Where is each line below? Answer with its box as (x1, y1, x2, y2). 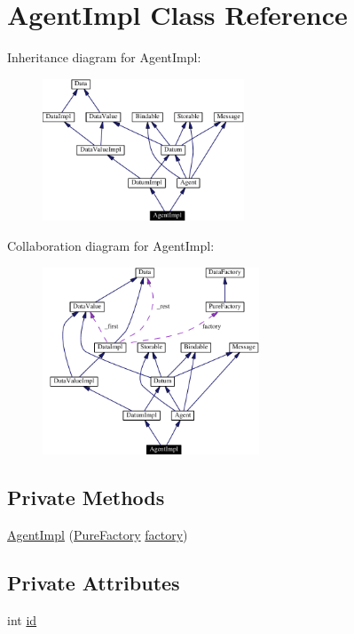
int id (7, 610, 37, 629)
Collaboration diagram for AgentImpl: (7, 236, 215, 254)
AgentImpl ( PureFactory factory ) (7, 526, 188, 544)
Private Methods (7, 484, 165, 511)
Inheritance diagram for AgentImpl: (7, 48, 201, 67)
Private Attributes (7, 569, 180, 596)
